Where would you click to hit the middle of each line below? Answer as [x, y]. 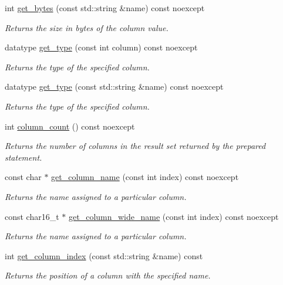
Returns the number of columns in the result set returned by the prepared [135, 146]
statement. [23, 157]
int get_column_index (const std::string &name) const [104, 255]
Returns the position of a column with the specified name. [108, 275]
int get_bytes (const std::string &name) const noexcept [105, 8]
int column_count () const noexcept [70, 126]
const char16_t [32, 216]
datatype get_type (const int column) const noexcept [101, 47]
